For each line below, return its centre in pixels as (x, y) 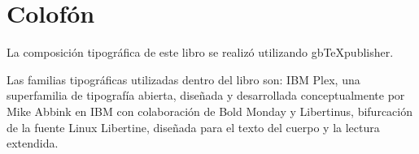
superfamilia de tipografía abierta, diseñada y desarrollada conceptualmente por (206, 95)
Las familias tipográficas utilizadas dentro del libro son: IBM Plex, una (183, 79)
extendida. (33, 143)
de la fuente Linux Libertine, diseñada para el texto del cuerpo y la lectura (193, 127)
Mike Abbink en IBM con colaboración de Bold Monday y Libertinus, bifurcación (209, 111)
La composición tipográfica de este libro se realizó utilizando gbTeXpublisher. (200, 52)
